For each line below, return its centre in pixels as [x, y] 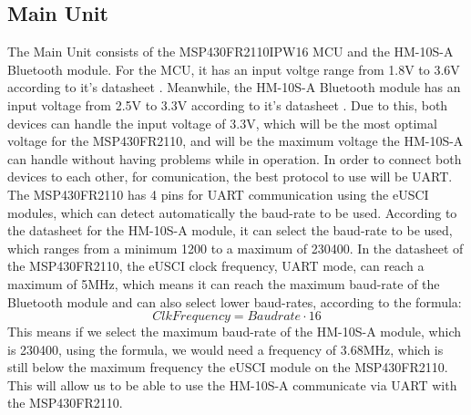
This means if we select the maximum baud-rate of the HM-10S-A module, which [234, 332]
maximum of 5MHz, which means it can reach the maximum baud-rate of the [224, 283]
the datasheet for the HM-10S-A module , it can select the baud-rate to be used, [230, 230]
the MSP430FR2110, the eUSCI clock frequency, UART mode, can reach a [216, 266]
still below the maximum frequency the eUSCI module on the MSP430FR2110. [228, 367]
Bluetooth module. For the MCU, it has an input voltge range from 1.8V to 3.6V [234, 69]
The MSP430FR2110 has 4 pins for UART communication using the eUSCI [218, 194]
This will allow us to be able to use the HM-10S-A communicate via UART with [232, 384]
